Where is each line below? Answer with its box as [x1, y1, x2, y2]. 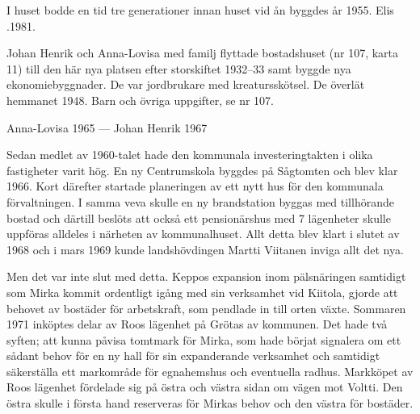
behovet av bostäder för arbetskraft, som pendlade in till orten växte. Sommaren [6, 299, 406, 316]
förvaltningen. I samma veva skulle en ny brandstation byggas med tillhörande [6, 193, 394, 210]
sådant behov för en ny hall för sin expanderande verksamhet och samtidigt [6, 347, 380, 364]
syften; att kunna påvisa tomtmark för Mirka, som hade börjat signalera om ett [6, 331, 401, 348]
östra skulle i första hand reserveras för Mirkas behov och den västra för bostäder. [6, 395, 414, 412]
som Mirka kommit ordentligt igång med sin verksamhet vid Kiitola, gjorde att [6, 283, 398, 300]
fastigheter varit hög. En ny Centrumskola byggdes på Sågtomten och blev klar [6, 161, 398, 178]
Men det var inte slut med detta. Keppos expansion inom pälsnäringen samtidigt [6, 268, 406, 285]
